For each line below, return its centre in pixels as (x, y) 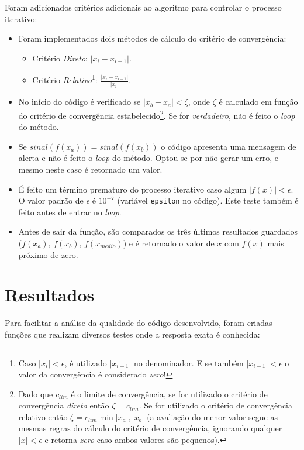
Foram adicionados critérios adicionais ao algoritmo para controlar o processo (143, 7)
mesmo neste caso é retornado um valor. (90, 169)
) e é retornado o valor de (169, 243)
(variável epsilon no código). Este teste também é (208, 200)
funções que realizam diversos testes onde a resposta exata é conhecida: (132, 334)
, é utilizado (86, 363)
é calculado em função (258, 102)
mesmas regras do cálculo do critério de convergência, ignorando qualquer (150, 428)
